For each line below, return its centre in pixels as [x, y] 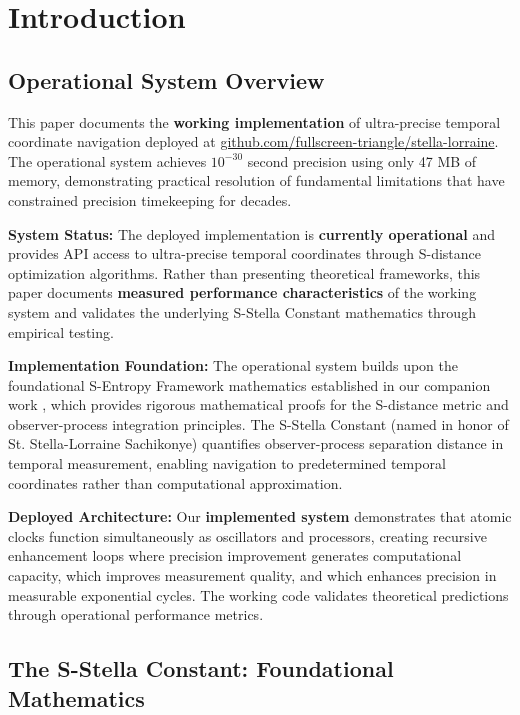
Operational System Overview [166, 79]
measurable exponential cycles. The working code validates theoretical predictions [258, 594]
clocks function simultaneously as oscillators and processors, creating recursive [247, 535]
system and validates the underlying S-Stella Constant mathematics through [242, 311]
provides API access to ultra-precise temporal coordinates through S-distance [244, 253]
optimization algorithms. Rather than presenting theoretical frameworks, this [244, 272]
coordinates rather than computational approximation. [175, 482]
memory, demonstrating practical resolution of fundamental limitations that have [256, 180]
